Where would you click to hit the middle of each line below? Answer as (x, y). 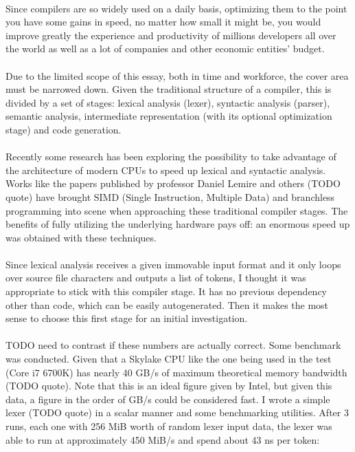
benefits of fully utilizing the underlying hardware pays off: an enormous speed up (178, 224)
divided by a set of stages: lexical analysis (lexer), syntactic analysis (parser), (168, 102)
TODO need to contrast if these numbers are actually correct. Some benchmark (173, 345)
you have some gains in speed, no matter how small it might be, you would (163, 22)
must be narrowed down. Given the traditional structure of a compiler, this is (169, 89)
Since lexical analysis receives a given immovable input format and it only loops (173, 264)
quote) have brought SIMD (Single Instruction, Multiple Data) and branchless (170, 196)
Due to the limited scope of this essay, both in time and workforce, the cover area (177, 75)
